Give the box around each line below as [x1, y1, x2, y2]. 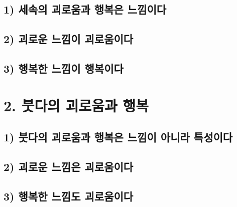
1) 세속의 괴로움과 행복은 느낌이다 [4, 2, 167, 17]
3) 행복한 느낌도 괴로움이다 [4, 188, 134, 203]
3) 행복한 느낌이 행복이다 [4, 60, 124, 76]
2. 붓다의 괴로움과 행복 [4, 95, 149, 115]
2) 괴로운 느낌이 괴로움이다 [4, 31, 134, 47]
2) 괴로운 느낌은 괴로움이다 [4, 158, 134, 174]
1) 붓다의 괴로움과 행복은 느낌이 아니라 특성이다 [4, 129, 233, 145]
